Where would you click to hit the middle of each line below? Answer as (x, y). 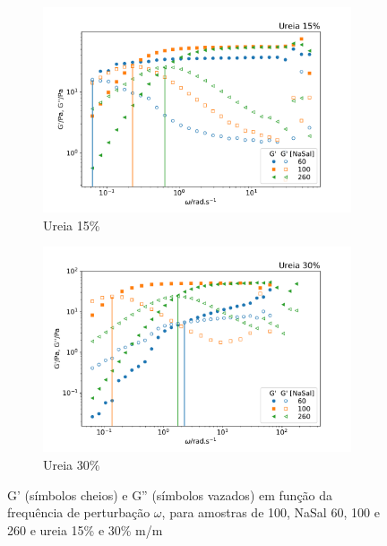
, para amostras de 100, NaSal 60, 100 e (271, 512)
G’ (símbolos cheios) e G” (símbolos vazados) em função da (170, 494)
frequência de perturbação (79, 512)
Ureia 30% (72, 464)
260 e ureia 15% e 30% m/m (85, 529)
